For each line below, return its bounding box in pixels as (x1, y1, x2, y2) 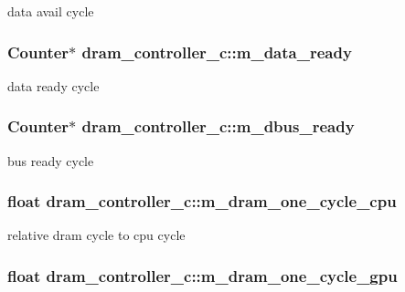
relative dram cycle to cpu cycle (7, 225, 186, 245)
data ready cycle (7, 76, 100, 95)
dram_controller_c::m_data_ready (81, 40, 352, 63)
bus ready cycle (7, 151, 94, 170)
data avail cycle (7, 2, 94, 20)
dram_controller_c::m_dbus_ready (81, 115, 355, 138)
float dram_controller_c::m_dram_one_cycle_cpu (7, 190, 397, 213)
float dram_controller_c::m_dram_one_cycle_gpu (7, 264, 398, 287)
